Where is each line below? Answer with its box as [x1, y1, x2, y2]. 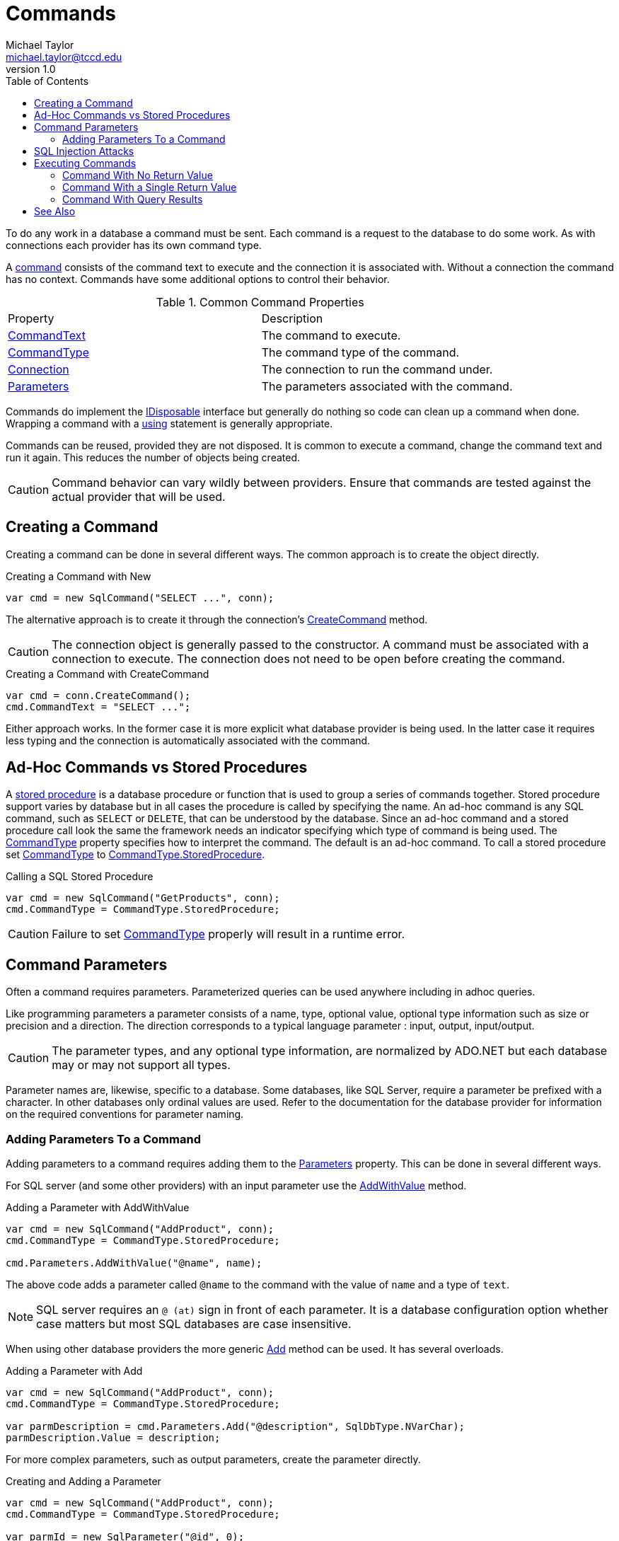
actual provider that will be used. [52, 489, 226, 504]
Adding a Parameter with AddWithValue [6, 1201, 190, 1214]
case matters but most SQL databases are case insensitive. [36, 1317, 352, 1332]
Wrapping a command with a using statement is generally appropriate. [6, 417, 333, 429]
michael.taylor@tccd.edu [6, 50, 122, 63]
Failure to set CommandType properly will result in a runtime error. [52, 927, 405, 942]
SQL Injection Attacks [34, 144, 134, 157]
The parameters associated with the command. [261, 379, 513, 393]
